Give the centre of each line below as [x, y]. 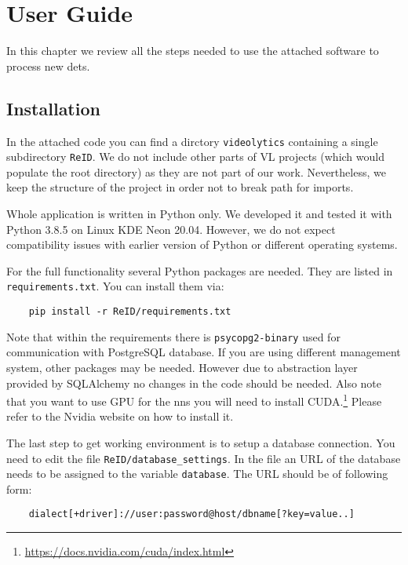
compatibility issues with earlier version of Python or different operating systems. [202, 244]
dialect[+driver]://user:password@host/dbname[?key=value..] [191, 514]
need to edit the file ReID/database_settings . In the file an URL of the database [204, 458]
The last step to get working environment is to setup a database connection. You [201, 442]
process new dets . [48, 66]
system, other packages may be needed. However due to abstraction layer [182, 367]
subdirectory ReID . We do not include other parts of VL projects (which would [195, 157]
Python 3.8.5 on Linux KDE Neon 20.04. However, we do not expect [171, 229]
